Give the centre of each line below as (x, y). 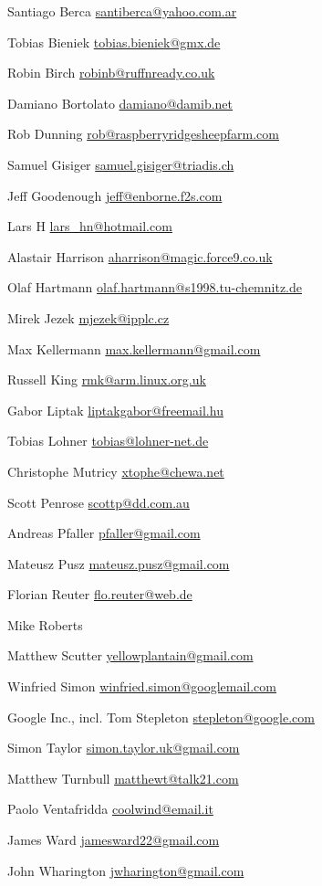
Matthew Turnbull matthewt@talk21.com (123, 778)
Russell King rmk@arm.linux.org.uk (107, 380)
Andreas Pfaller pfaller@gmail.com (104, 533)
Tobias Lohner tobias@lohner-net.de (108, 441)
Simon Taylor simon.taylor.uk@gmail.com (124, 748)
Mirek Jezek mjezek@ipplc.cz (88, 317)
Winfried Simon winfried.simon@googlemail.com (142, 686)
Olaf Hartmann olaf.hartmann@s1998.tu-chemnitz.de (155, 287)
